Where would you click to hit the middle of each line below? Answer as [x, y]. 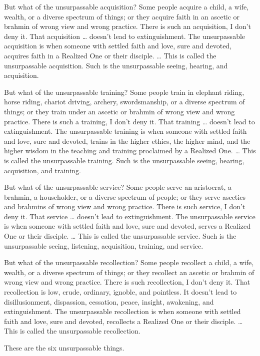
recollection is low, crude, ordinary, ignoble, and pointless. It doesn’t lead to [120, 292]
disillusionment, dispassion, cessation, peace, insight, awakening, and [109, 301]
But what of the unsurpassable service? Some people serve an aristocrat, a [118, 187]
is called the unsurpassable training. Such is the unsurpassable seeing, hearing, [124, 160]
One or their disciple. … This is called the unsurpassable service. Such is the [120, 236]
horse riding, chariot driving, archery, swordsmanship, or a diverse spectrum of [124, 102]
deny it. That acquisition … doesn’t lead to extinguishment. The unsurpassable [125, 36]
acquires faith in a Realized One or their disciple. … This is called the [110, 55]
